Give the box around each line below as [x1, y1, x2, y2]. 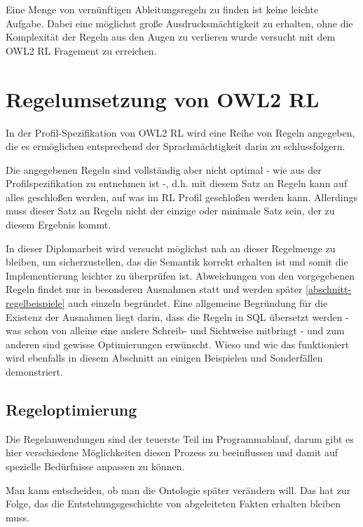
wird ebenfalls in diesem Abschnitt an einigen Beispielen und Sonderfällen [6, 350, 323, 365]
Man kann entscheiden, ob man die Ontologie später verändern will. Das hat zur [6, 482, 351, 497]
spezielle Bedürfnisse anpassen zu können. [6, 458, 185, 473]
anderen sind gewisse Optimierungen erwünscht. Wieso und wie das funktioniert [6, 336, 350, 351]
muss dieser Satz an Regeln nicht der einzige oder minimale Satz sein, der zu [6, 203, 335, 218]
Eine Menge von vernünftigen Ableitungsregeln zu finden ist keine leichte [6, 2, 319, 16]
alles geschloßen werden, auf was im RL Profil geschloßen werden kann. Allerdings [6, 189, 357, 204]
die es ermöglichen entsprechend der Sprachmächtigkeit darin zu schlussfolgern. [6, 139, 345, 153]
